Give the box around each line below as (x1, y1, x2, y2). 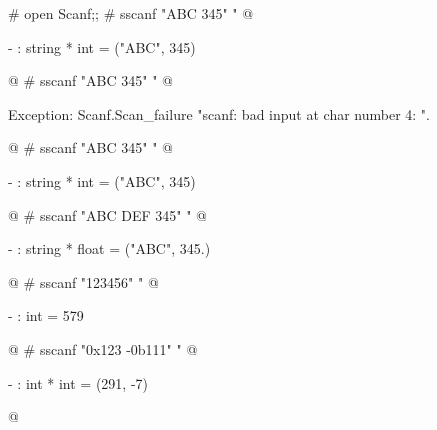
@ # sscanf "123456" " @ (8, 271, 159, 292)
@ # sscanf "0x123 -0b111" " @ (8, 338, 198, 359)
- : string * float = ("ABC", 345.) (8, 238, 211, 259)
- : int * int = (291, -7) (8, 372, 148, 393)
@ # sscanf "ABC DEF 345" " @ (8, 204, 207, 225)
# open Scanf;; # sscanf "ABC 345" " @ (8, 3, 254, 23)
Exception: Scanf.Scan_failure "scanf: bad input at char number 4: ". (8, 103, 430, 124)
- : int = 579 (8, 305, 84, 326)
